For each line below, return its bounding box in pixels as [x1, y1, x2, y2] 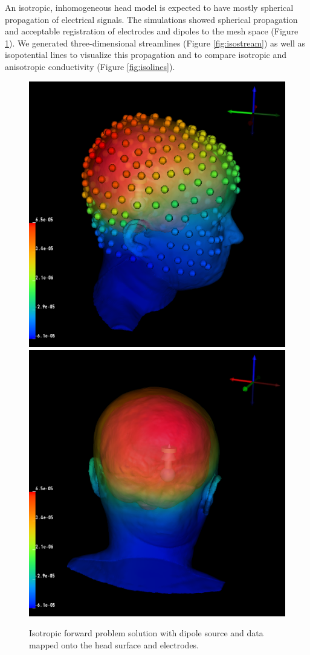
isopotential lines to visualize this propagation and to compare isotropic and [5, 48, 287, 61]
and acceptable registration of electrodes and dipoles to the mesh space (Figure [5, 25, 299, 37]
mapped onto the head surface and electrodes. [29, 639, 199, 651]
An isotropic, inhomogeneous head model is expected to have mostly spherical [5, 1, 294, 13]
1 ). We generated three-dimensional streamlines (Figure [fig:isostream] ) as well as [5, 36, 306, 49]
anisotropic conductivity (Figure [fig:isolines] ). [5, 60, 175, 72]
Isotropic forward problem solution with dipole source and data [29, 627, 263, 639]
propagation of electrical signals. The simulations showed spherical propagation [5, 13, 298, 25]
